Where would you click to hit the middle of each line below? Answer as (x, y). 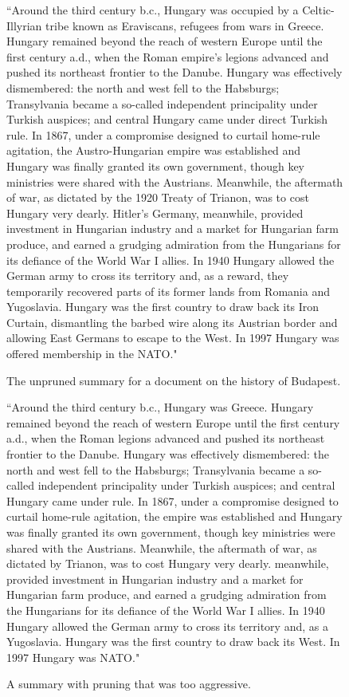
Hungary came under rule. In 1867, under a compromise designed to (173, 500)
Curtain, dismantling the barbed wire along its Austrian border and (172, 322)
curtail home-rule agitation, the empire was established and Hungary (174, 516)
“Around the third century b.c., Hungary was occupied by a (153, 10)
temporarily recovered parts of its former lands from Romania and (168, 291)
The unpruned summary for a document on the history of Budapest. (174, 380)
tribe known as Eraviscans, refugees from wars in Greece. (185, 25)
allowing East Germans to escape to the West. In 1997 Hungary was (173, 338)
